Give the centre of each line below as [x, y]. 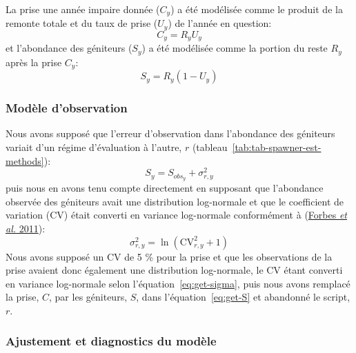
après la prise [34, 62]
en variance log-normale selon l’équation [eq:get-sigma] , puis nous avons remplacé [178, 283]
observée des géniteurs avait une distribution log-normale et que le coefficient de [175, 201]
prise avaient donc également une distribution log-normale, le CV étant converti [174, 270]
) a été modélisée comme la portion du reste [235, 48]
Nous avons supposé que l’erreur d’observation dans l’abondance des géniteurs [170, 133]
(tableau [210, 147]
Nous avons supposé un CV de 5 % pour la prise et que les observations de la [169, 256]
